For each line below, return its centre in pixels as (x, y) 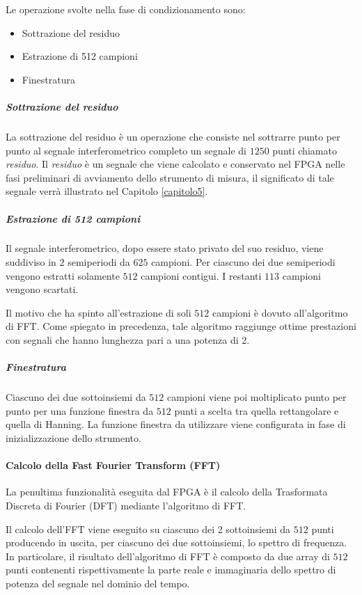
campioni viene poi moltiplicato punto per (257, 397)
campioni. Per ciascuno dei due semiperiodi (243, 262)
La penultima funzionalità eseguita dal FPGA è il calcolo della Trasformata (167, 492)
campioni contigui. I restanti (201, 275)
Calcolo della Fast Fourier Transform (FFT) (113, 465)
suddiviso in (31, 262)
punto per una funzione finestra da (80, 410)
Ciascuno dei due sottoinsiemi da (76, 397)
